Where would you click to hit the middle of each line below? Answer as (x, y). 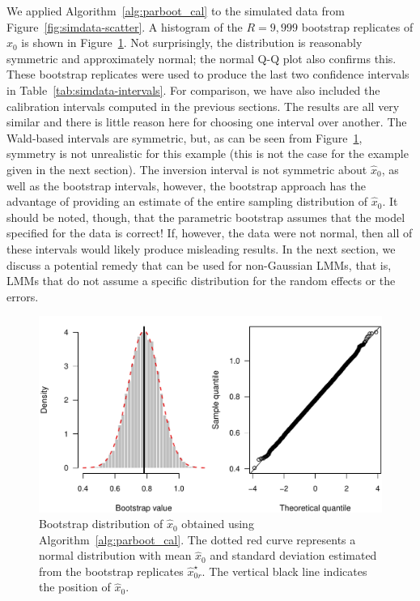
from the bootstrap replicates (111, 571)
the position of (75, 587)
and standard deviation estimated (293, 555)
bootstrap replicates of (357, 26)
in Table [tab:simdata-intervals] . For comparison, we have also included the (193, 90)
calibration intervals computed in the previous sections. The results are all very (203, 106)
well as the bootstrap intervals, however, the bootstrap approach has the (186, 185)
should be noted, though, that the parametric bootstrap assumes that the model (206, 217)
